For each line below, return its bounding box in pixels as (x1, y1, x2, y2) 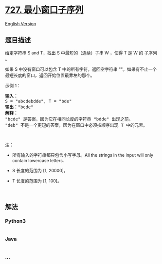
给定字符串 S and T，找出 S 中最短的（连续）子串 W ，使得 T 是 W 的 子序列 (5, 49, 157, 56)
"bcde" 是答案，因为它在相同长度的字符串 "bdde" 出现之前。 (5, 116, 133, 122)
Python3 (5, 218, 26, 225)
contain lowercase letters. (12, 157, 64, 163)
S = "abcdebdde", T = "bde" (5, 98, 72, 104)
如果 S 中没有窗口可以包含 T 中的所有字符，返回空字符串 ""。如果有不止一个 (5, 66, 157, 72)
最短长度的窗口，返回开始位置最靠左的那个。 (5, 72, 95, 78)
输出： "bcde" (5, 104, 34, 110)
